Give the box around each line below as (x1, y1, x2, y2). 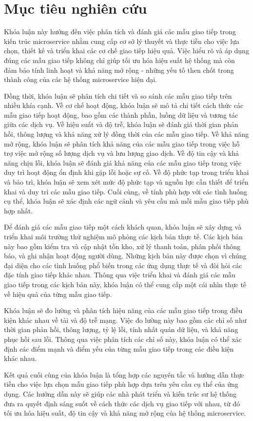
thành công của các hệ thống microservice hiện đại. (4, 74, 157, 84)
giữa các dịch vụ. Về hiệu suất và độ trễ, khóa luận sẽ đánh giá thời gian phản (4, 119, 238, 129)
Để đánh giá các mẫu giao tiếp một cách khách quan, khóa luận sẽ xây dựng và (4, 222, 242, 232)
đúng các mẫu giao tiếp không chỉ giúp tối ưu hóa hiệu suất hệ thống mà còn (4, 55, 235, 65)
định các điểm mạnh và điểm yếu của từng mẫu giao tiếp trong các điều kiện (4, 343, 234, 354)
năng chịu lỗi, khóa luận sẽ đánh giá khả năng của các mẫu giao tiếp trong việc (4, 157, 242, 168)
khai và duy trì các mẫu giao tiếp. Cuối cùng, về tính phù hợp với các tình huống (4, 186, 248, 196)
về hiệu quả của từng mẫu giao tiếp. (4, 289, 112, 299)
